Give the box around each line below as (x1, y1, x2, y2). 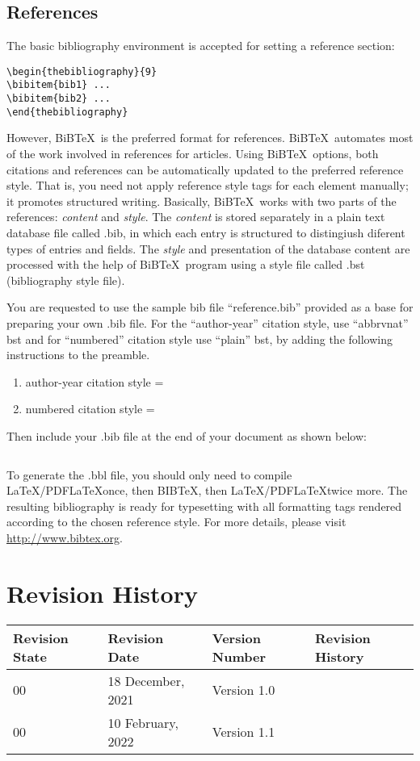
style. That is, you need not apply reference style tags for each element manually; (6, 177, 409, 194)
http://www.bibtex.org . (6, 529, 123, 546)
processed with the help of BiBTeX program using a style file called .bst (6, 256, 365, 273)
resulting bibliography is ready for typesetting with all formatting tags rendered (6, 497, 402, 514)
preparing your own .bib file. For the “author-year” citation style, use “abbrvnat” (6, 314, 409, 331)
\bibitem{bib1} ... (6, 79, 111, 91)
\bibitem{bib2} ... (6, 93, 111, 105)
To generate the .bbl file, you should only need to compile (6, 466, 292, 483)
